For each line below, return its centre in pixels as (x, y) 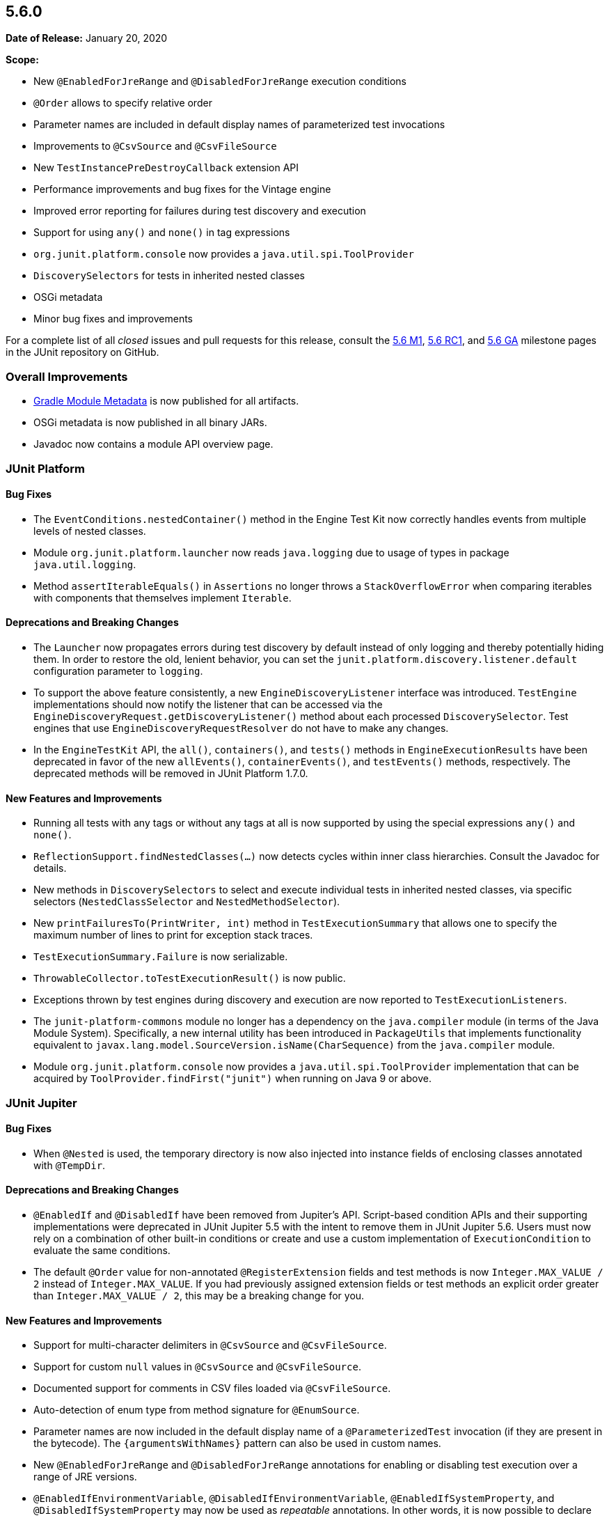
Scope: (22, 60)
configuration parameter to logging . (118, 671)
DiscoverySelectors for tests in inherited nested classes (169, 276)
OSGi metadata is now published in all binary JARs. (150, 423)
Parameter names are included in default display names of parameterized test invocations (239, 125)
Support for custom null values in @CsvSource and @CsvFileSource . (197, 1367)
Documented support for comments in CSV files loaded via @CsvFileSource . (212, 1388)
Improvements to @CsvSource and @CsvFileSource (155, 146)
